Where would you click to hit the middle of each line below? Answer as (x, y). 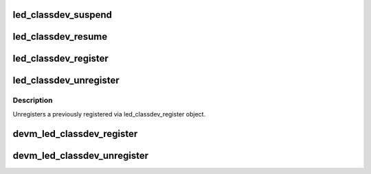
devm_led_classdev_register (75, 134)
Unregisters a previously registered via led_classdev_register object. (109, 114)
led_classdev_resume (60, 37)
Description (33, 101)
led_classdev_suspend (63, 15)
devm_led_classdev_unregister (81, 155)
